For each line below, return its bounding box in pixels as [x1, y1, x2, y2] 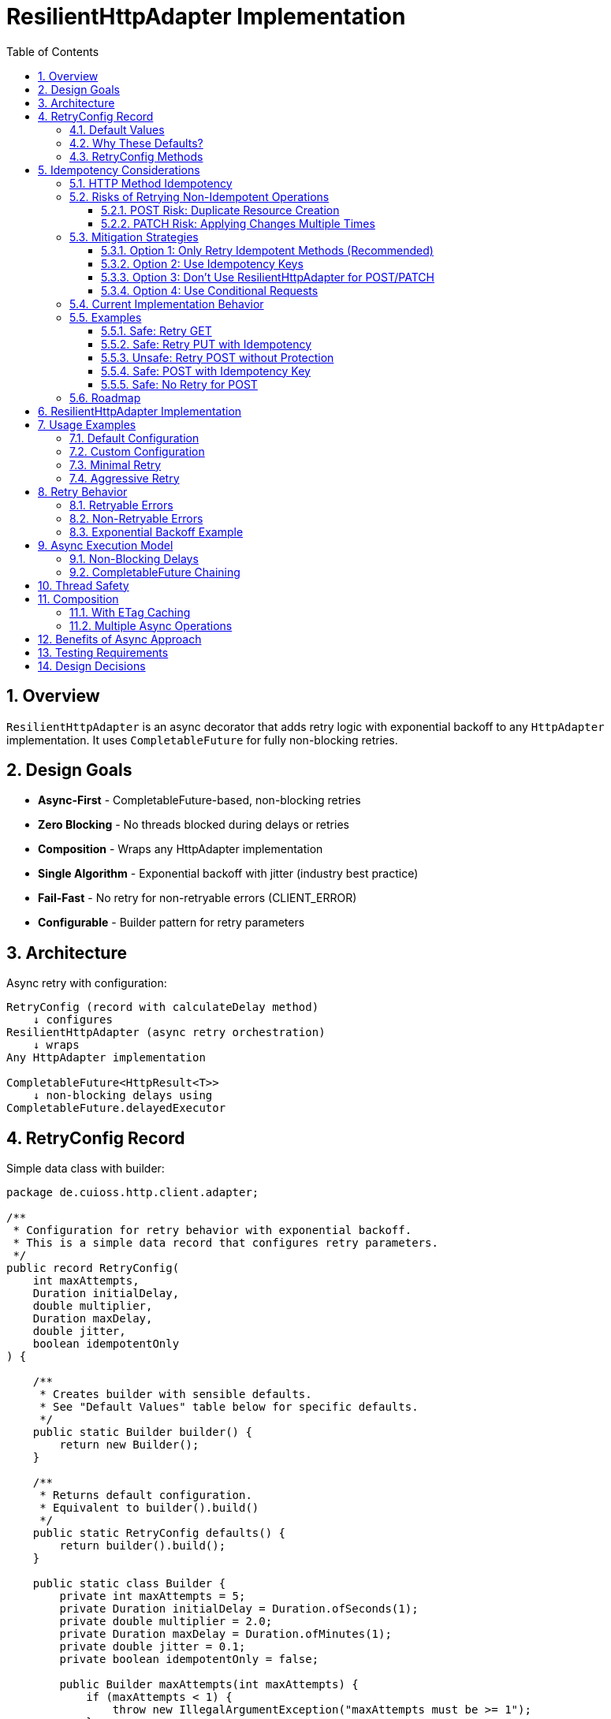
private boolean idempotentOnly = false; [59, 1653, 319, 1666]
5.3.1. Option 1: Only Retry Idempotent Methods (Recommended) [101, 243, 434, 257]
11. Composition [38, 591, 119, 606]
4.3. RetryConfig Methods [69, 149, 203, 163]
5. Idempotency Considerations [38, 162, 200, 177]
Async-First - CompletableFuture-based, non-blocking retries [38, 793, 361, 807]
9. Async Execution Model [38, 538, 173, 552]
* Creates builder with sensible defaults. [39, 1388, 312, 1401]
